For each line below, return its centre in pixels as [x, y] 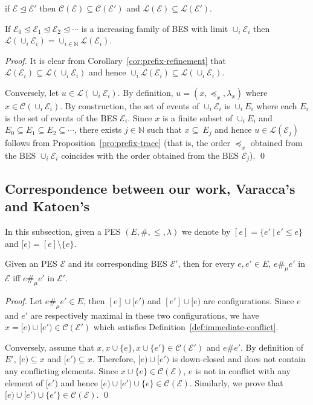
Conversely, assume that [50, 347]
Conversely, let [32, 92]
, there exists [98, 129]
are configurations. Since [249, 300]
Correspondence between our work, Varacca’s [150, 188]
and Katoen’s [47, 206]
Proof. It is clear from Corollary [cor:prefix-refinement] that [115, 60]
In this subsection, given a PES [63, 231]
